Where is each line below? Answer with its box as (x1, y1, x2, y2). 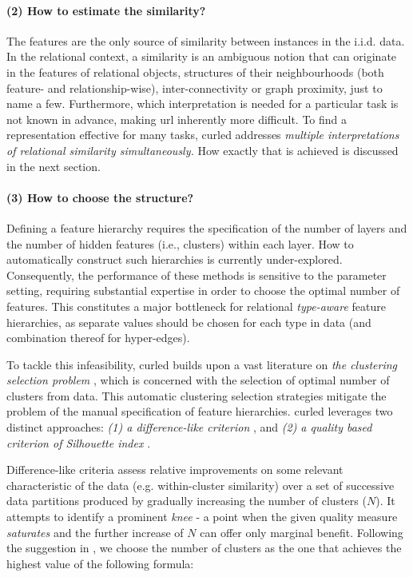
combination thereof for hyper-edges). (6, 329, 190, 346)
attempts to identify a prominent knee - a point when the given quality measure (6, 508, 398, 525)
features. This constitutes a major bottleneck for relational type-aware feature (6, 297, 387, 314)
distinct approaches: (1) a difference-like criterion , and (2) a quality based (6, 419, 372, 436)
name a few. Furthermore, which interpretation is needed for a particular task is (6, 95, 399, 112)
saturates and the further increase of (6, 523, 184, 540)
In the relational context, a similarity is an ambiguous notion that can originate (6, 48, 397, 65)
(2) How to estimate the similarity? (6, 2, 206, 18)
